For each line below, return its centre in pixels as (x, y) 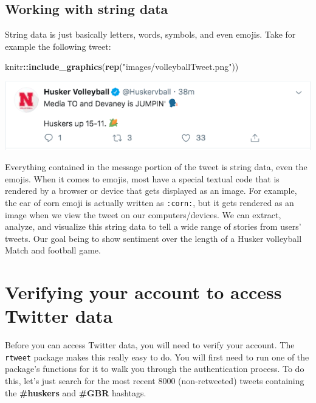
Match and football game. (53, 250)
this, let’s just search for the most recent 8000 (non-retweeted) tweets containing (155, 381)
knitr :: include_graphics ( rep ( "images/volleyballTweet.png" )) (122, 67)
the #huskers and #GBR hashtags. (76, 392)
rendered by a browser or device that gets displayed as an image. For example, (151, 191)
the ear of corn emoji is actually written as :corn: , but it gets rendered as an (149, 202)
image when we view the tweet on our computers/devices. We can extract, (143, 214)
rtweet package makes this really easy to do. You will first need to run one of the (157, 356)
